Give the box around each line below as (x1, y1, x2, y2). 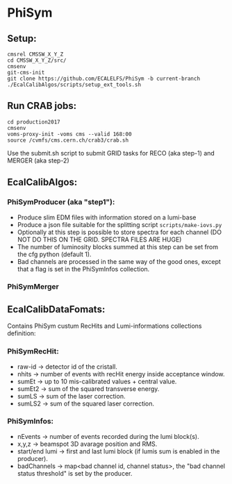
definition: (7, 329, 36, 337)
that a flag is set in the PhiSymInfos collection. (17, 265, 150, 273)
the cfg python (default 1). (17, 250, 92, 258)
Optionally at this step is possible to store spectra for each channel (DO (17, 228, 222, 236)
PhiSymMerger (7, 282, 59, 292)
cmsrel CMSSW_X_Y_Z (7, 51, 64, 58)
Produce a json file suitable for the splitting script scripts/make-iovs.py (17, 220, 222, 228)
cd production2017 (7, 118, 60, 126)
